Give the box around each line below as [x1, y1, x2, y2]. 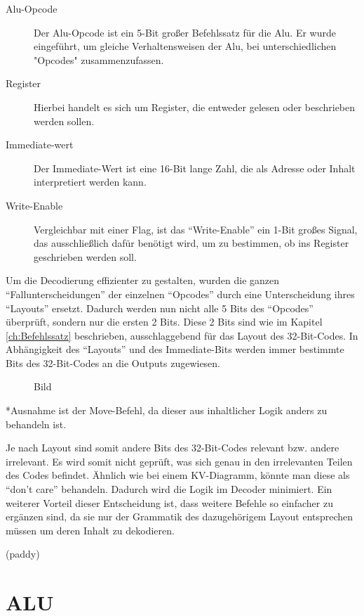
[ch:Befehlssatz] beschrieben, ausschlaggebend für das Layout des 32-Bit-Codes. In [6, 328, 358, 342]
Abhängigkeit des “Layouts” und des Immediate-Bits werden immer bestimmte [6, 342, 344, 357]
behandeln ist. [6, 416, 67, 431]
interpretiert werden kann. [34, 174, 147, 189]
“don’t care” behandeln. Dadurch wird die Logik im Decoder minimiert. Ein [6, 482, 332, 496]
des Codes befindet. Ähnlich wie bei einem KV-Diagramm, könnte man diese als [6, 468, 350, 482]
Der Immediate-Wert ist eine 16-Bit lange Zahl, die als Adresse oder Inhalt [34, 160, 356, 175]
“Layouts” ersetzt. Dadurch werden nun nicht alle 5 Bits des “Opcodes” [6, 300, 314, 315]
